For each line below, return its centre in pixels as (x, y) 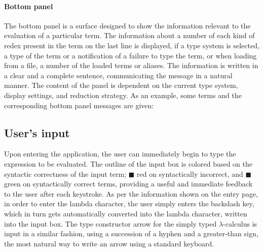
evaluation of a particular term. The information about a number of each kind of (129, 35)
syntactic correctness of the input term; (65, 174)
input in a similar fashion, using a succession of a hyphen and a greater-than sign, (131, 233)
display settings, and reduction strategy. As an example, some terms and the (123, 95)
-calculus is (240, 223)
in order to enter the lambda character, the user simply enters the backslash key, (129, 203)
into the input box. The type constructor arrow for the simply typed (110, 223)
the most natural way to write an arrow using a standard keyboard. (109, 243)
